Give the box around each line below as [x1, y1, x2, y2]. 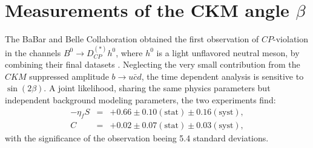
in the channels [5, 46, 61, 59]
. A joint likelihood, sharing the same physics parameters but [44, 82, 271, 94]
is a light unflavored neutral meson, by [156, 46, 300, 59]
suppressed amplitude [29, 69, 109, 82]
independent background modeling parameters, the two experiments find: [5, 93, 276, 106]
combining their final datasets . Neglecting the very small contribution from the [5, 58, 300, 71]
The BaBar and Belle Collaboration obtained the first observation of [5, 33, 259, 45]
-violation [273, 33, 309, 45]
